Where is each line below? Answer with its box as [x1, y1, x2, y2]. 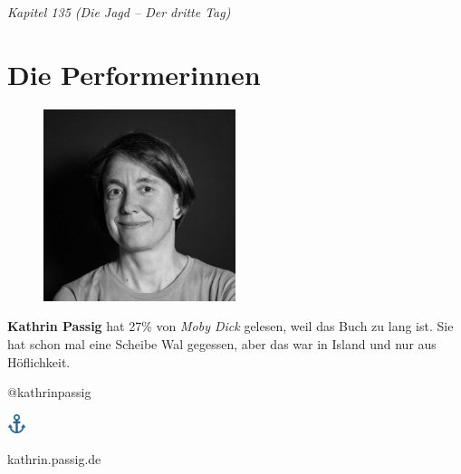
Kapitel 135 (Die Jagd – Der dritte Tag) [7, 3, 231, 21]
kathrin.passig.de [7, 449, 101, 468]
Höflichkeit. [7, 352, 71, 371]
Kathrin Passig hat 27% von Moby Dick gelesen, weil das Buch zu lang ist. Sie [7, 317, 454, 336]
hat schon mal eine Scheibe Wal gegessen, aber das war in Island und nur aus [7, 334, 437, 353]
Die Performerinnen [7, 55, 261, 92]
